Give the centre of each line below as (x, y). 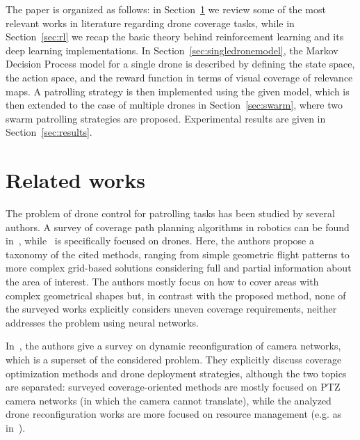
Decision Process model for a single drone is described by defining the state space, (180, 64)
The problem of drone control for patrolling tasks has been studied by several (170, 213)
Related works (75, 180)
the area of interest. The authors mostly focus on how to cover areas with (162, 282)
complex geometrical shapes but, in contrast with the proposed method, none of (176, 295)
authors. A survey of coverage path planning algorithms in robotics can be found (178, 227)
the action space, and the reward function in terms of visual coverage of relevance (179, 77)
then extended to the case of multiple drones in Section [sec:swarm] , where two (174, 105)
